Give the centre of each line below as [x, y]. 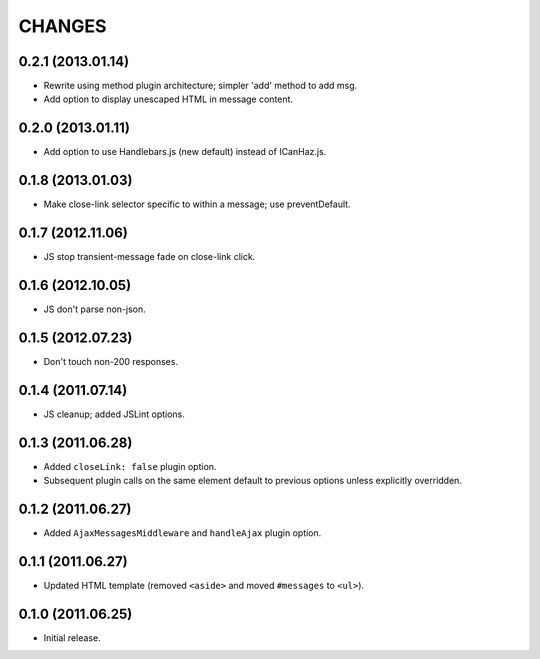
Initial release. [72, 637]
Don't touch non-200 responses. [111, 361]
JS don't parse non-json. [95, 309]
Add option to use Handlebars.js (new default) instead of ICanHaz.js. [185, 152]
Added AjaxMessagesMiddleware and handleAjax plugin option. [182, 533]
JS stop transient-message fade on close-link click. [149, 257]
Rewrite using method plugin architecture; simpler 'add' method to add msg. [200, 86]
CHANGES [62, 26]
